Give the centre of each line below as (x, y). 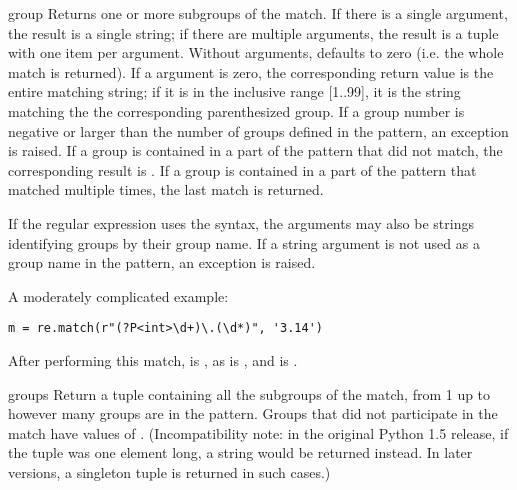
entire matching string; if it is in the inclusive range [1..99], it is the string (234, 91)
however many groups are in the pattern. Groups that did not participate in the (253, 413)
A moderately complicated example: (118, 295)
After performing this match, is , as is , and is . (153, 359)
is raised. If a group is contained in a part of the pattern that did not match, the (255, 150)
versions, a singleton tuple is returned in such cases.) (169, 471)
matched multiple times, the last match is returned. (166, 189)
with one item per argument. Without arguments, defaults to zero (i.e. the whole (256, 52)
